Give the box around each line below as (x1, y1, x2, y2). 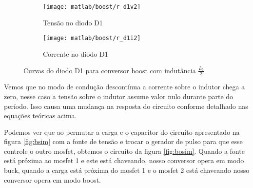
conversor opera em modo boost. (4, 174, 101, 185)
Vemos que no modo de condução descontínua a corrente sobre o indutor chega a (4, 82, 245, 92)
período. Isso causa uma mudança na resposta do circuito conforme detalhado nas (4, 101, 248, 111)
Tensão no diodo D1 (43, 17, 103, 27)
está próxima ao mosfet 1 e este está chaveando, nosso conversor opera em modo (4, 155, 244, 166)
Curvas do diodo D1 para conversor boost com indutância (23, 65, 196, 75)
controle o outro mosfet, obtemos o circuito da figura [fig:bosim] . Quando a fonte (4, 146, 245, 156)
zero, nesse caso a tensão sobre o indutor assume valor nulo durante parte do (4, 91, 234, 101)
